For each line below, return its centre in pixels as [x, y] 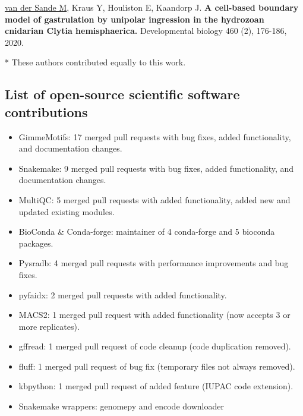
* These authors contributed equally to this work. [95, 62]
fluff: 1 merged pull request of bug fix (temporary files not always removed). [157, 366]
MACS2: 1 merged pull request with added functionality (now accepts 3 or [154, 315]
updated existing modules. [67, 211]
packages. [36, 243]
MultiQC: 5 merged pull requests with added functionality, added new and [154, 199]
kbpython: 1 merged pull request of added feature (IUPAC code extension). [156, 386]
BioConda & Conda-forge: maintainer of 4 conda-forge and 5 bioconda [147, 231]
